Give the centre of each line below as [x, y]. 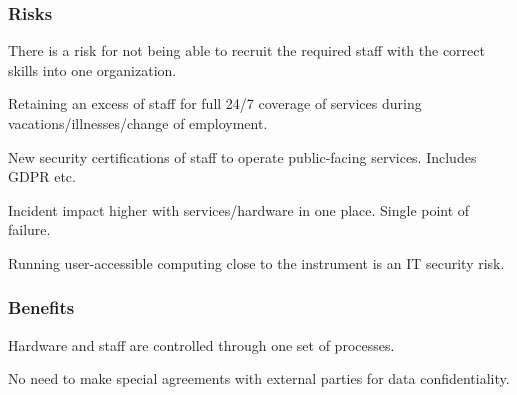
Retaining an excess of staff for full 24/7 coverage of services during [215, 103]
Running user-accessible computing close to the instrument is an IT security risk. [256, 262]
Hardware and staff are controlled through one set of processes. [201, 344]
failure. [29, 229]
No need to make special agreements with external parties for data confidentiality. [259, 378]
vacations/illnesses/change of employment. [138, 123]
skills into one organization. [92, 69]
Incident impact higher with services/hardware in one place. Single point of [239, 209]
